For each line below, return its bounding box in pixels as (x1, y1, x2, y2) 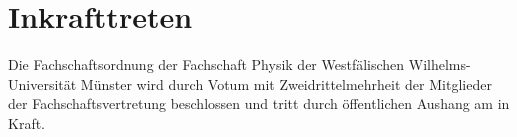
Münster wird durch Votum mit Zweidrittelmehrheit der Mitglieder (80, 73, 492, 94)
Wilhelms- (408, 54, 471, 75)
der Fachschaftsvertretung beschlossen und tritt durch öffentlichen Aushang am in (8, 93, 510, 114)
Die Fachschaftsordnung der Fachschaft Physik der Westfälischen (8, 54, 405, 75)
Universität (8, 73, 77, 94)
